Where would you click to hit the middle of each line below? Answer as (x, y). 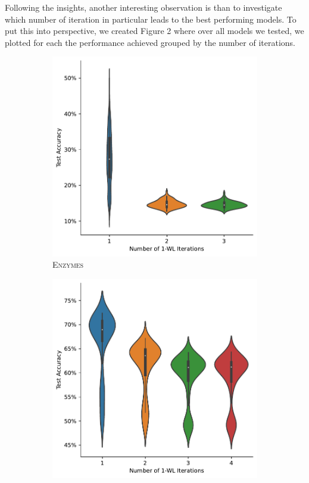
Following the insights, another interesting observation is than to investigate (143, 7)
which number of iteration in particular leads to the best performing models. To (151, 19)
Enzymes (68, 264)
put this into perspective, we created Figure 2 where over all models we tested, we (154, 31)
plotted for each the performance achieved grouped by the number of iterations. (150, 42)
